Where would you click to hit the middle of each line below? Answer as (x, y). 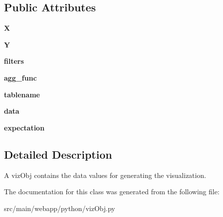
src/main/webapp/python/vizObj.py (60, 208)
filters (14, 61)
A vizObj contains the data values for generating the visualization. (105, 175)
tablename (22, 94)
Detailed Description (58, 154)
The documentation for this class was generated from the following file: (112, 192)
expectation (24, 127)
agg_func (21, 77)
